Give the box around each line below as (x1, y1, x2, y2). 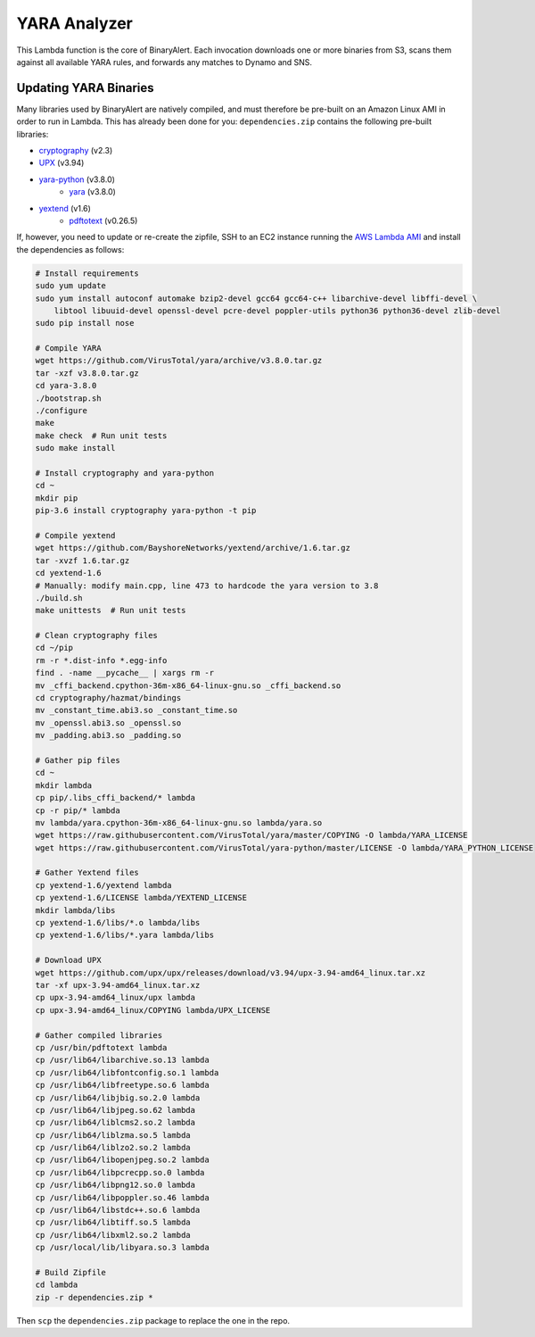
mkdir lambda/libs (35, 905, 116, 915)
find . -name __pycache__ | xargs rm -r (35, 668, 214, 678)
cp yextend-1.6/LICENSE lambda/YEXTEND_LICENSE (35, 893, 247, 903)
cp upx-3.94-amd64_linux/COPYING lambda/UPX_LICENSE (35, 1005, 271, 1015)
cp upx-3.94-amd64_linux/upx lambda (35, 992, 196, 1003)
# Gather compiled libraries (35, 1030, 163, 1040)
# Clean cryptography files (35, 630, 158, 641)
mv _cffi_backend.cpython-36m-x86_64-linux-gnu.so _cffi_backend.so (35, 680, 342, 691)
